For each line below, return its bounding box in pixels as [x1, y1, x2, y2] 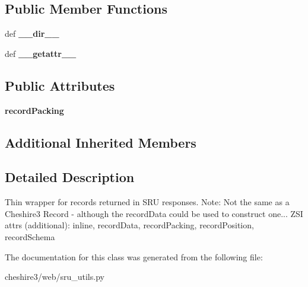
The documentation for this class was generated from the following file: [5, 250, 263, 263]
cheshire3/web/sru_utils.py [5, 270, 104, 283]
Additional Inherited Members [5, 133, 196, 151]
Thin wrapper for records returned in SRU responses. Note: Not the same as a [5, 196, 290, 208]
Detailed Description [5, 168, 135, 186]
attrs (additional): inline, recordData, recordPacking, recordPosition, [5, 219, 254, 231]
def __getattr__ [5, 47, 77, 59]
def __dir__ [5, 27, 59, 40]
